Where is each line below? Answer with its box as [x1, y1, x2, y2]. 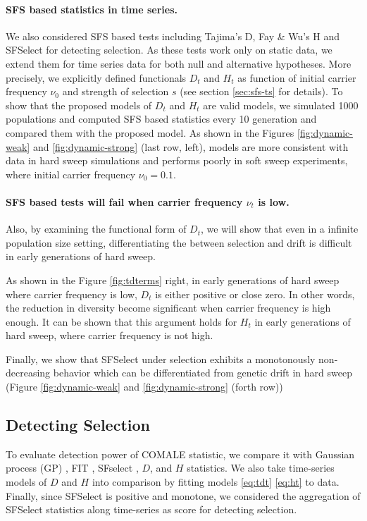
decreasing [6, 365, 51, 380]
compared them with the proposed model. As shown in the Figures [6, 125, 294, 140]
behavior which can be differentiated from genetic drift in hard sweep [53, 365, 352, 380]
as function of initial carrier [237, 70, 356, 85]
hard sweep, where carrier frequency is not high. [6, 328, 213, 343]
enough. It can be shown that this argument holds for [6, 314, 237, 329]
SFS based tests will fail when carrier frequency [6, 194, 243, 209]
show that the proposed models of [6, 97, 152, 112]
